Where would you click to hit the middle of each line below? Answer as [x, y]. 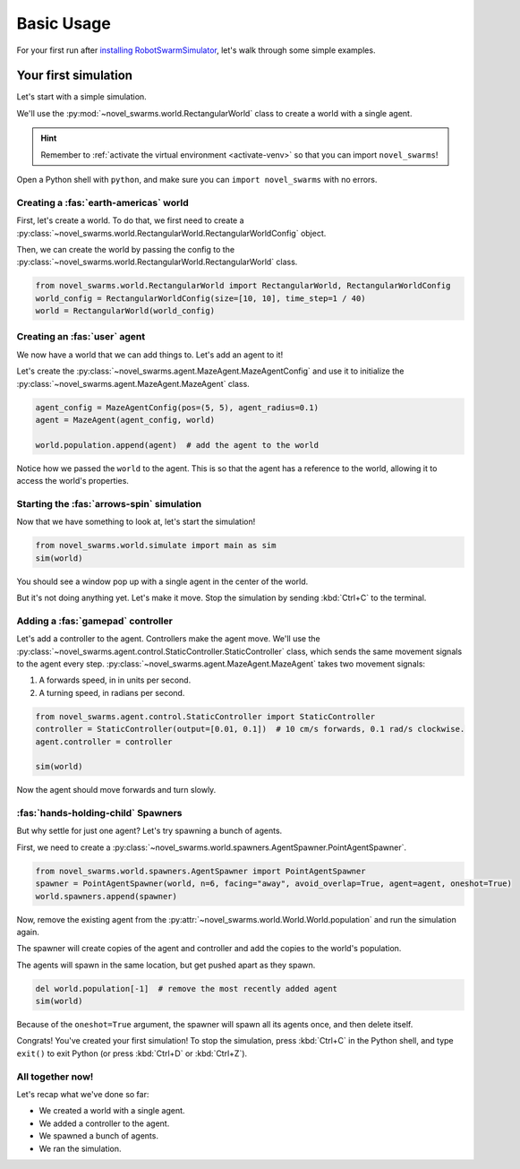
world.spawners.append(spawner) [107, 896]
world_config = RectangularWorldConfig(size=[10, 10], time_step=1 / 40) [200, 298]
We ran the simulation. [80, 1148]
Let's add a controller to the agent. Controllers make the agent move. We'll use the [169, 639]
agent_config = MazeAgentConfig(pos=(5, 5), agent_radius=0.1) [177, 407]
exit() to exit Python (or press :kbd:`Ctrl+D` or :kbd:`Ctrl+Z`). [132, 1053]
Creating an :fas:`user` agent [81, 337]
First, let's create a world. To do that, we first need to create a [131, 220]
